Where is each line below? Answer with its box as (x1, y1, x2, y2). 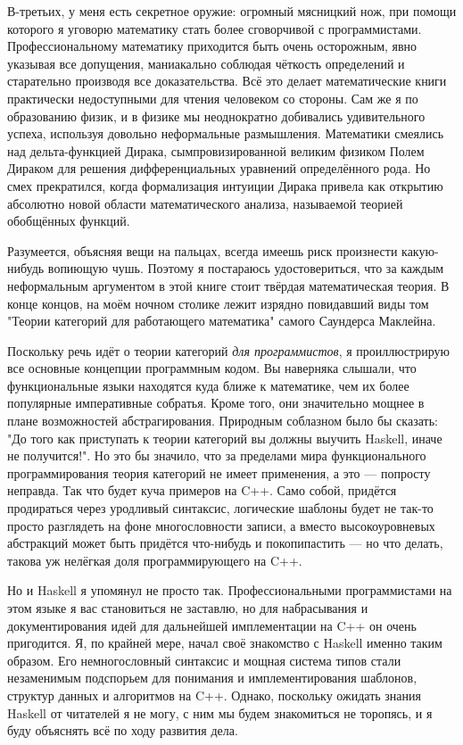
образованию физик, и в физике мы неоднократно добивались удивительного (7, 106, 426, 125)
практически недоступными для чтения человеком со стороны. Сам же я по (7, 88, 418, 107)
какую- (401, 241, 439, 260)
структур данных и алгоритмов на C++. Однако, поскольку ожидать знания (7, 685, 421, 704)
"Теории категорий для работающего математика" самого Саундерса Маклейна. (7, 311, 436, 330)
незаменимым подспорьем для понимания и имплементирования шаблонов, (7, 668, 418, 687)
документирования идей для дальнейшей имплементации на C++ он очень (7, 616, 417, 634)
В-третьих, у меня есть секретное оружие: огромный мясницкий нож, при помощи (7, 2, 457, 20)
